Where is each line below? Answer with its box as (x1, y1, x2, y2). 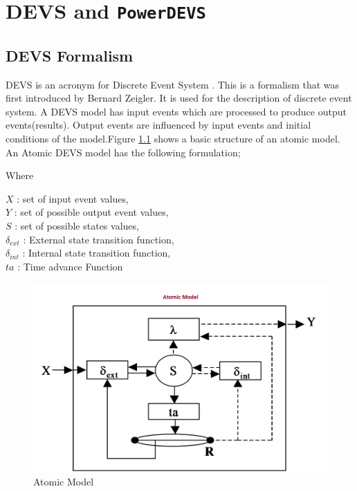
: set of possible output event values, (14, 205, 169, 219)
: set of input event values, (17, 191, 129, 205)
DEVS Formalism (6, 44, 134, 66)
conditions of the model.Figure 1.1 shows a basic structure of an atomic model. (6, 131, 340, 146)
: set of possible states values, (15, 219, 139, 233)
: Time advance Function (17, 259, 123, 273)
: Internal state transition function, (22, 245, 171, 260)
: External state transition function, (23, 232, 174, 246)
